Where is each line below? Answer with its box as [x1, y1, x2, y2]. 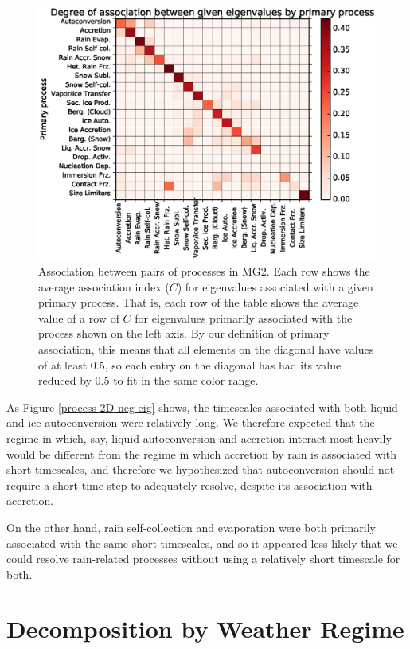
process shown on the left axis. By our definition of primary [38, 325, 330, 342]
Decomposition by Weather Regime [6, 612, 404, 645]
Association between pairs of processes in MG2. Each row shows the [38, 263, 370, 279]
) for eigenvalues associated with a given [177, 278, 373, 295]
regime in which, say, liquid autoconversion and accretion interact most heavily [6, 429, 392, 446]
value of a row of [38, 309, 119, 326]
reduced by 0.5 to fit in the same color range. [38, 372, 259, 389]
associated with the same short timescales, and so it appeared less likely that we [6, 534, 398, 551]
